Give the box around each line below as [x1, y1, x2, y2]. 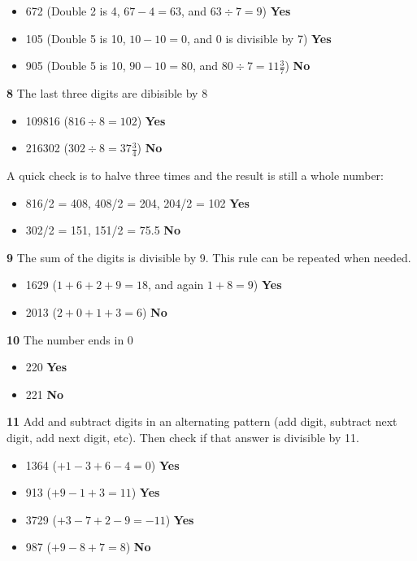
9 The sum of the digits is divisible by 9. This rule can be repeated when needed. [7, 248, 411, 265]
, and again [147, 276, 204, 293]
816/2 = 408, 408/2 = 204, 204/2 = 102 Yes [25, 194, 250, 211]
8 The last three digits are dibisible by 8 [7, 85, 208, 102]
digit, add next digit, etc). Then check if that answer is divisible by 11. [7, 428, 359, 445]
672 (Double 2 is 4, [25, 2, 120, 19]
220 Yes [25, 358, 67, 375]
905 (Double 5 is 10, [25, 57, 126, 74]
